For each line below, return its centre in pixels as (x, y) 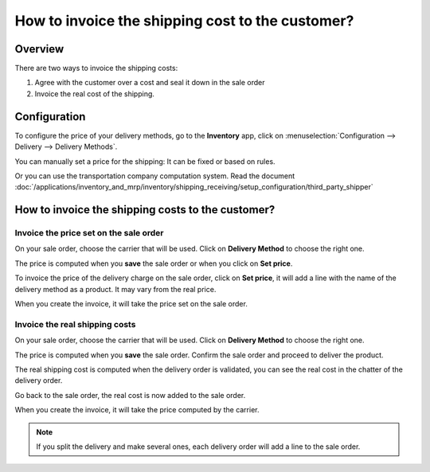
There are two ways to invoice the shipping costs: (96, 68)
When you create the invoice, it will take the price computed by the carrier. (137, 410)
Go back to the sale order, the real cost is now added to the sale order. (130, 395)
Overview (39, 49)
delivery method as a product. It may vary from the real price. (115, 289)
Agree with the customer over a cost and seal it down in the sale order (150, 83)
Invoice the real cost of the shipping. (95, 94)
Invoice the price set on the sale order (89, 233)
